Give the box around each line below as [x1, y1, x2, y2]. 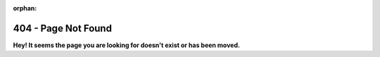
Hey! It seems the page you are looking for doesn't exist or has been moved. [13, 41, 241, 49]
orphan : [13, 4, 37, 12]
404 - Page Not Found [13, 22, 113, 34]
